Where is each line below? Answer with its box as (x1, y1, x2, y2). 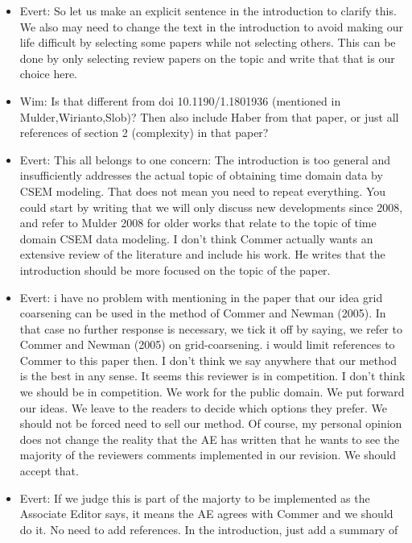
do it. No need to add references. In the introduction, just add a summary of (19, 520, 398, 537)
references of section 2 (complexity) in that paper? (19, 124, 269, 141)
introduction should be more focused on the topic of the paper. (19, 261, 331, 278)
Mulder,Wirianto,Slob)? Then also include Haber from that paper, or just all (19, 108, 399, 125)
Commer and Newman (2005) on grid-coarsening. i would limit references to (19, 336, 395, 353)
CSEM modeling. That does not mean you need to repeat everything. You (19, 182, 385, 199)
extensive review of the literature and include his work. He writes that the (19, 246, 385, 263)
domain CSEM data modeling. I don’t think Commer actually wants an (19, 230, 373, 247)
